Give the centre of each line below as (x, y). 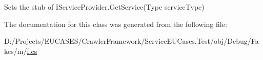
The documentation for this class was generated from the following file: (116, 24)
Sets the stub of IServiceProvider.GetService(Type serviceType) (104, 7)
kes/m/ (16, 51)
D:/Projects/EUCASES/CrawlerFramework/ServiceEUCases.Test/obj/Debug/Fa (131, 41)
